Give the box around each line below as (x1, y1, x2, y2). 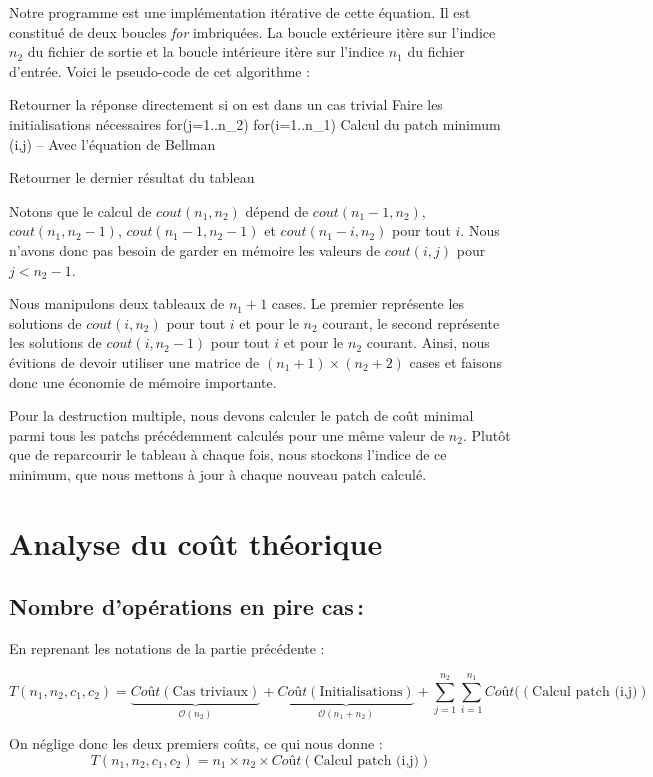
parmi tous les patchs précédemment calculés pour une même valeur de (9, 424, 445, 445)
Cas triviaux (172, 684, 249, 699)
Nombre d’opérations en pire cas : (9, 591, 365, 622)
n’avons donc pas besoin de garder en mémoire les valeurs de (9, 239, 381, 260)
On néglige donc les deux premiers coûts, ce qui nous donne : (9, 733, 383, 754)
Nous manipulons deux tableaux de (9, 293, 225, 314)
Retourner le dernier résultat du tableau (9, 167, 255, 188)
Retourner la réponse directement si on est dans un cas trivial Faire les (9, 94, 443, 115)
